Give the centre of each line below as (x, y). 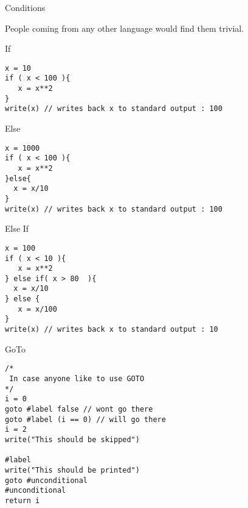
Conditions (25, 7)
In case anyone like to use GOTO (77, 379)
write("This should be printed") (72, 470)
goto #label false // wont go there (79, 409)
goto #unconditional (46, 480)
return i (22, 500)
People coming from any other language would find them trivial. (125, 28)
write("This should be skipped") (72, 439)
